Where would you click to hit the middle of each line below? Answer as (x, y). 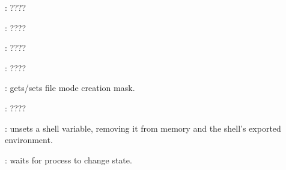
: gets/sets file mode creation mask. (70, 88)
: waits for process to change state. (68, 160)
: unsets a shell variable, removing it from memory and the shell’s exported (143, 128)
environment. (29, 140)
